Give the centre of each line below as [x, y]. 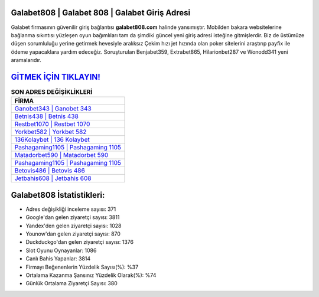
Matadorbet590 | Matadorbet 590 [61, 155]
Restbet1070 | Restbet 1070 [52, 124]
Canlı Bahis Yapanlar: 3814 [58, 259]
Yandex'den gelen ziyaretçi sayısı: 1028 [74, 226]
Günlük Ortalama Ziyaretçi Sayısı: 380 [71, 283]
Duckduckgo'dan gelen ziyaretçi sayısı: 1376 [80, 242]
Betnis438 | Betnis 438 [47, 116]
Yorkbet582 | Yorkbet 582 [51, 132]
